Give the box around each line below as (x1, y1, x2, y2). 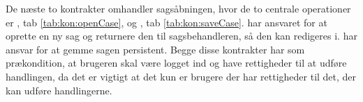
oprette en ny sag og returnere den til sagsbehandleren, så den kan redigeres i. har (6, 28, 357, 43)
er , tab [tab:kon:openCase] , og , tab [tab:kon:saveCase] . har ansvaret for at (6, 15, 327, 29)
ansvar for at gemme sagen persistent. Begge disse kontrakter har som (6, 42, 305, 56)
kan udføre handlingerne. (6, 83, 112, 97)
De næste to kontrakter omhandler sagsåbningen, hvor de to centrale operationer (6, 1, 351, 15)
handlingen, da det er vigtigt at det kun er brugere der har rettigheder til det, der (6, 69, 357, 83)
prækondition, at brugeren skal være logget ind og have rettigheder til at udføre (6, 56, 347, 70)
